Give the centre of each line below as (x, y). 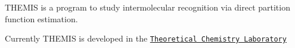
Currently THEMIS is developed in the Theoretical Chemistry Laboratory (146, 38)
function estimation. (41, 18)
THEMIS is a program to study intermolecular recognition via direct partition (147, 7)
